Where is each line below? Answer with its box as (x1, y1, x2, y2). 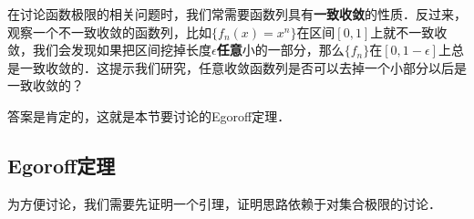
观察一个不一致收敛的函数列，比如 (7, 22, 211, 41)
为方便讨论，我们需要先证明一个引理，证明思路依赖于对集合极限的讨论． (7, 193, 441, 213)
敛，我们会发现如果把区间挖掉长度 (7, 40, 211, 59)
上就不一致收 (370, 22, 448, 41)
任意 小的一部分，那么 (216, 40, 345, 59)
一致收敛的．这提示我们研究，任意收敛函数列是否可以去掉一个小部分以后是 (19, 57, 467, 77)
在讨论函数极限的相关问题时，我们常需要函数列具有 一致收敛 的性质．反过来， (7, 5, 467, 23)
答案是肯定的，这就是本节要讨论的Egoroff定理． (7, 106, 291, 125)
